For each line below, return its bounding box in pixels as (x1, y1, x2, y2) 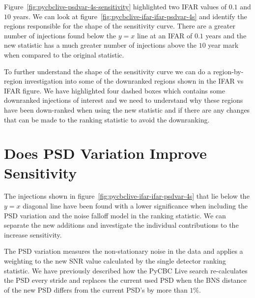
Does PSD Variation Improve (4, 143, 207, 163)
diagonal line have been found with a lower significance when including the (23, 201, 248, 211)
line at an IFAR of (137, 30, 193, 40)
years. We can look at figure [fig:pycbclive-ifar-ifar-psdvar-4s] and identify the (13, 11, 247, 21)
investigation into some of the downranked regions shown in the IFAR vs (25, 76, 244, 86)
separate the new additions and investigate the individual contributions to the (4, 220, 239, 230)
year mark (208, 40, 239, 50)
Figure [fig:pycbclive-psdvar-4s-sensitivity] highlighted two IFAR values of (4, 1, 227, 11)
